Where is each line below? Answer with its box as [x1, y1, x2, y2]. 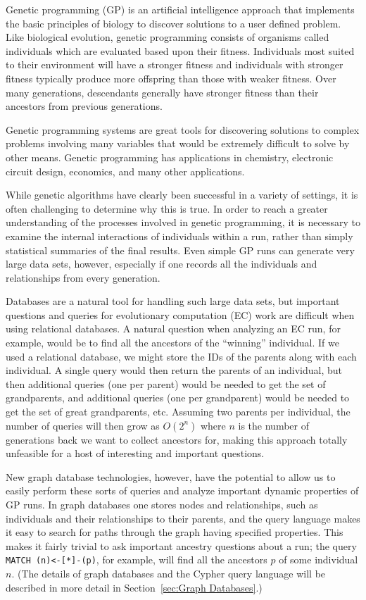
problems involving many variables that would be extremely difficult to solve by [6, 136, 350, 151]
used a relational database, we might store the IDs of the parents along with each [6, 349, 357, 363]
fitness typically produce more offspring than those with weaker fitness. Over [6, 70, 336, 85]
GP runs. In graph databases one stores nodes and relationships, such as [6, 497, 318, 511]
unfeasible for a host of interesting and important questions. [6, 446, 265, 461]
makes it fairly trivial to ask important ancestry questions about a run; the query [6, 538, 357, 553]
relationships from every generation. [6, 270, 160, 285]
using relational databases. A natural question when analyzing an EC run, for [6, 321, 341, 336]
